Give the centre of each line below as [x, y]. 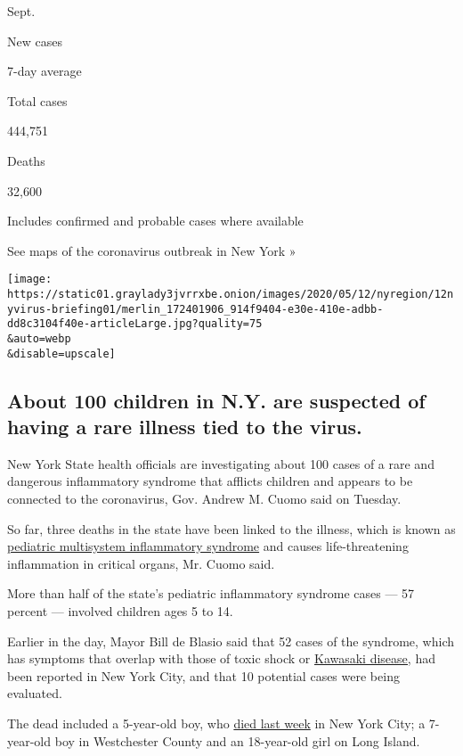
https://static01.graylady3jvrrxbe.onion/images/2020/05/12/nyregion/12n [231, 294]
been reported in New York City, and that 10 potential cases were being [203, 675]
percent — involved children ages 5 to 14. [120, 611]
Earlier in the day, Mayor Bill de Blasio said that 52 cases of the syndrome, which [231, 641]
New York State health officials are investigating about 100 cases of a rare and [221, 463]
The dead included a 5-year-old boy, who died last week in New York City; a [216, 723]
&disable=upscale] [61, 353]
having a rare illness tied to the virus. [185, 427]
